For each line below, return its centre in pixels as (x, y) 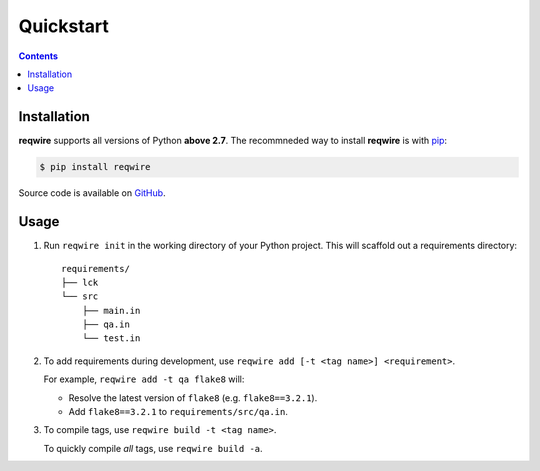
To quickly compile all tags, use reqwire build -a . (153, 448)
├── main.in (111, 310)
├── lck (80, 282)
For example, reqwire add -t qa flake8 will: (144, 379)
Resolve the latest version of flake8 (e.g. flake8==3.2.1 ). (193, 397)
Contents (38, 56)
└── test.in (111, 338)
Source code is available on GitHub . (92, 193)
